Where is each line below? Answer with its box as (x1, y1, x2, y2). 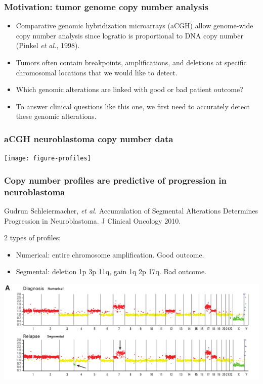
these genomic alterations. (16, 111, 97, 121)
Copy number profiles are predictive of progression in (4, 174, 227, 186)
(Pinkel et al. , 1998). (16, 40, 80, 51)
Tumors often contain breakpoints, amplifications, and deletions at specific (16, 57, 247, 67)
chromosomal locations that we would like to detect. (16, 67, 178, 77)
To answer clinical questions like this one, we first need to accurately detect (16, 101, 250, 111)
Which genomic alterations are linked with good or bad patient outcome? (16, 84, 243, 95)
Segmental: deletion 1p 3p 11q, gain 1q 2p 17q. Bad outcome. (16, 266, 207, 277)
